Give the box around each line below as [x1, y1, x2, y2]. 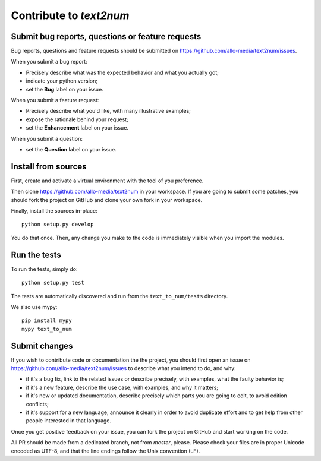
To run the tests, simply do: [11, 265, 78, 273]
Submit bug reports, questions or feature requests [11, 31, 202, 42]
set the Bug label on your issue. [26, 86, 103, 93]
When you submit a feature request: [11, 97, 99, 104]
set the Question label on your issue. [26, 146, 117, 153]
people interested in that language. [26, 417, 112, 424]
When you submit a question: [11, 135, 83, 142]
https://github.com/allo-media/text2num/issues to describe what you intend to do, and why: [11, 364, 236, 371]
